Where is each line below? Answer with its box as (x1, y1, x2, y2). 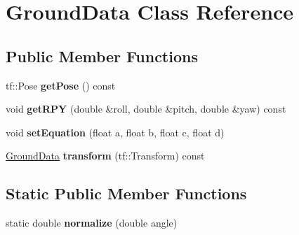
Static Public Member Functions (6, 183, 247, 204)
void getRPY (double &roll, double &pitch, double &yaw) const (6, 101, 286, 116)
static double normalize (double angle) (6, 215, 178, 230)
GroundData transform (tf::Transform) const (6, 148, 205, 163)
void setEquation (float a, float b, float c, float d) (6, 124, 225, 139)
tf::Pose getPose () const (6, 78, 116, 92)
